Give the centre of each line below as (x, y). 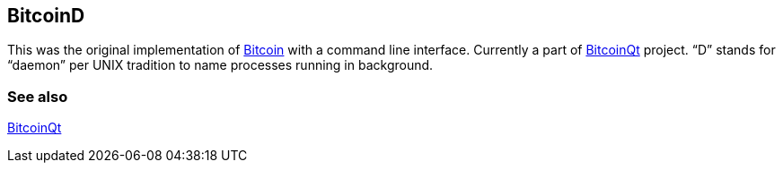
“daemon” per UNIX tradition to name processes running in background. (220, 65)
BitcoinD (46, 16)
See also (38, 96)
